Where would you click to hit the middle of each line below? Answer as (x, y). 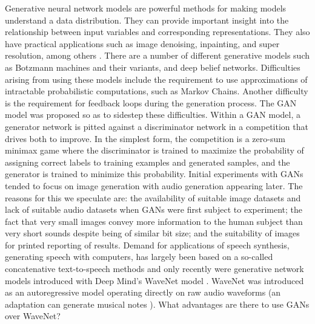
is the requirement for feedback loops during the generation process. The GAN (151, 102)
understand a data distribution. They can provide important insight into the (147, 20)
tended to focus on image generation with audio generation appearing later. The (154, 185)
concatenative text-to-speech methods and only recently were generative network (154, 269)
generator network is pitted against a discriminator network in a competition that (157, 126)
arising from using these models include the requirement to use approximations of (156, 79)
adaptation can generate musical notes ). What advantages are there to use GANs (157, 304)
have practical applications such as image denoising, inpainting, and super (142, 43)
